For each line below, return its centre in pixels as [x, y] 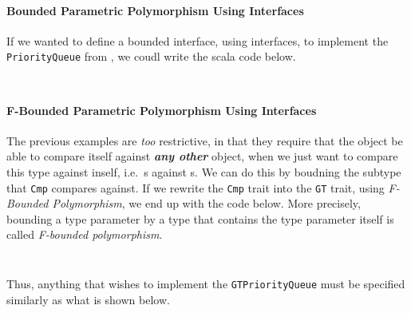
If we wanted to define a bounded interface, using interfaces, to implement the [198, 40]
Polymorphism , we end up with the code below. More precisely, [206, 203]
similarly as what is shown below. [88, 299]
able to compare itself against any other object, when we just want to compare [202, 156]
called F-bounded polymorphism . [85, 234]
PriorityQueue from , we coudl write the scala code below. [151, 56]
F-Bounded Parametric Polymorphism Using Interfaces [162, 110]
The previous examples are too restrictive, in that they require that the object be [205, 140]
